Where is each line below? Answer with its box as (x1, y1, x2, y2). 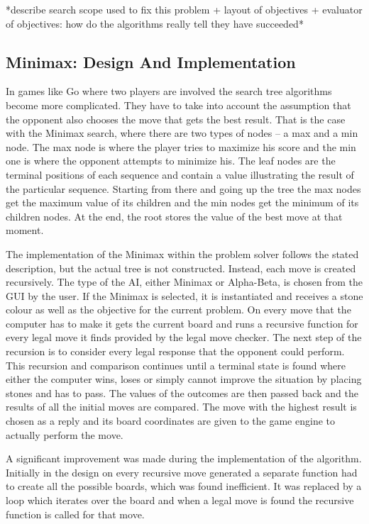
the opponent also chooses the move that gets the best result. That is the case (6, 111, 346, 126)
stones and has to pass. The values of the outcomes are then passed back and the (6, 385, 358, 400)
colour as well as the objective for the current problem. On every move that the (6, 302, 351, 317)
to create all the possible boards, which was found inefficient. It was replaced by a (6, 479, 362, 494)
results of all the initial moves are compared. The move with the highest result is (6, 399, 357, 414)
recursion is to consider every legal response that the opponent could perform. (6, 344, 345, 359)
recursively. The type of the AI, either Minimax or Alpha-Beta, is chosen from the (6, 274, 363, 289)
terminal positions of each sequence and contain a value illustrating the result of (6, 167, 354, 182)
